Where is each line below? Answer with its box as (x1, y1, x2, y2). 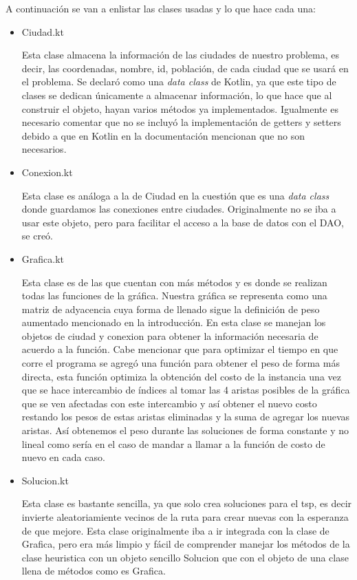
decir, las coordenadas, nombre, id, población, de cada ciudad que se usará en (21, 61, 349, 75)
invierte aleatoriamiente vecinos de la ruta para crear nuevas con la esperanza (21, 510, 349, 524)
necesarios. (21, 142, 67, 156)
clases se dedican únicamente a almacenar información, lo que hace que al (21, 87, 332, 102)
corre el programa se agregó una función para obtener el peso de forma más (21, 356, 340, 370)
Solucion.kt (21, 473, 69, 487)
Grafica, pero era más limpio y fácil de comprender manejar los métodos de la (21, 537, 350, 551)
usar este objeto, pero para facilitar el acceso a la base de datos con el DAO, (21, 215, 344, 229)
